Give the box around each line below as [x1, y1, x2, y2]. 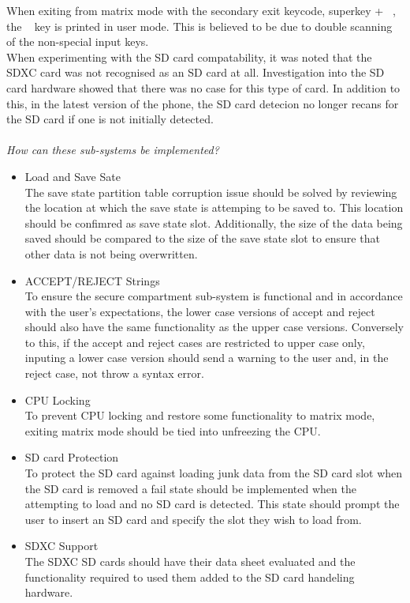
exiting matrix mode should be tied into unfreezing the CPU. [24, 422, 321, 439]
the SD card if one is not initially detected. [6, 111, 214, 127]
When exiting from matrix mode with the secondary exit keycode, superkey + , [6, 2, 396, 18]
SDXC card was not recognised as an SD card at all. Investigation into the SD [6, 64, 385, 81]
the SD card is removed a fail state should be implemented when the [24, 480, 356, 496]
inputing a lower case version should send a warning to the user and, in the [24, 349, 389, 366]
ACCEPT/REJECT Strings [24, 272, 160, 288]
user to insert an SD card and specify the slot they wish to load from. [24, 511, 362, 527]
